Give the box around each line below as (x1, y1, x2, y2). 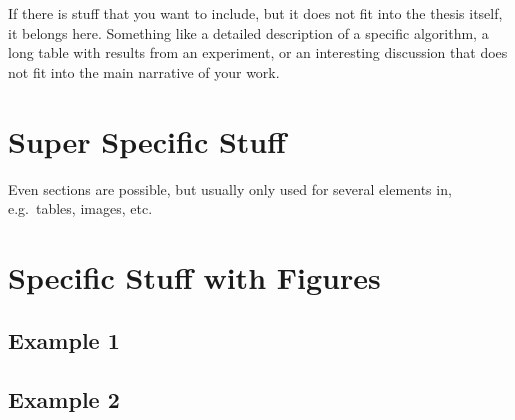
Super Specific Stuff (8, 120, 287, 161)
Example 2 (8, 384, 120, 415)
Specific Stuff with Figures (8, 256, 381, 297)
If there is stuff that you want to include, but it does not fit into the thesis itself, (8, 3, 503, 23)
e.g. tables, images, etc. (8, 198, 153, 219)
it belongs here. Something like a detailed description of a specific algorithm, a (8, 22, 489, 43)
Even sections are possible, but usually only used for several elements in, (8, 178, 452, 199)
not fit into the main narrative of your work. (8, 61, 280, 82)
